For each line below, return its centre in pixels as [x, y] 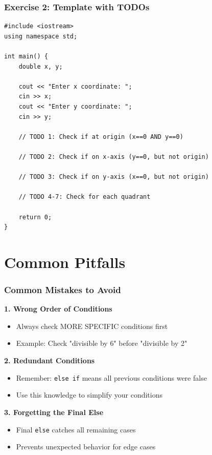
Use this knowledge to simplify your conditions [89, 395]
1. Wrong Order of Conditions [58, 309]
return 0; [35, 217]
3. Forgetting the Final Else [54, 412]
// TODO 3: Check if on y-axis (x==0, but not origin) [114, 177]
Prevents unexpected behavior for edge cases [86, 447]
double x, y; [41, 66]
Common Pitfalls [65, 262]
